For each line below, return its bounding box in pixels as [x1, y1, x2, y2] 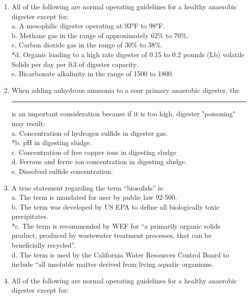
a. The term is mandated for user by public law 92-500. [11, 192, 177, 202]
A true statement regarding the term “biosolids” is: [11, 182, 165, 192]
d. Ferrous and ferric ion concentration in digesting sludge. [11, 156, 187, 167]
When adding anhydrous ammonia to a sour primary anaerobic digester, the [11, 85, 240, 95]
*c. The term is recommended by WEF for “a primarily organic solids [11, 220, 221, 231]
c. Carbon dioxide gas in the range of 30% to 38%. [11, 40, 163, 50]
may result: [11, 118, 45, 128]
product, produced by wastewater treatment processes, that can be [11, 230, 212, 240]
